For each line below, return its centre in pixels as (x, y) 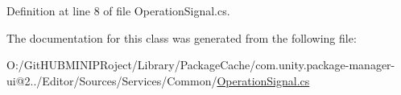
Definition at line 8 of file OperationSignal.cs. (118, 10)
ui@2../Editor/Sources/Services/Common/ (112, 80)
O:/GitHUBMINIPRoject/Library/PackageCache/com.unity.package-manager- (201, 65)
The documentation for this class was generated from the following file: (182, 37)
